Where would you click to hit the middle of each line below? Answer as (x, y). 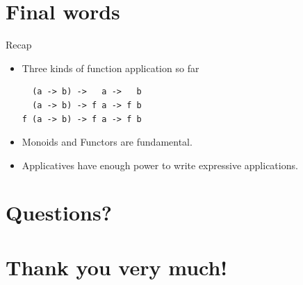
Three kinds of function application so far (110, 68)
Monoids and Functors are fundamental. (107, 142)
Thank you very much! (117, 267)
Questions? (59, 213)
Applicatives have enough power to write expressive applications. (160, 165)
